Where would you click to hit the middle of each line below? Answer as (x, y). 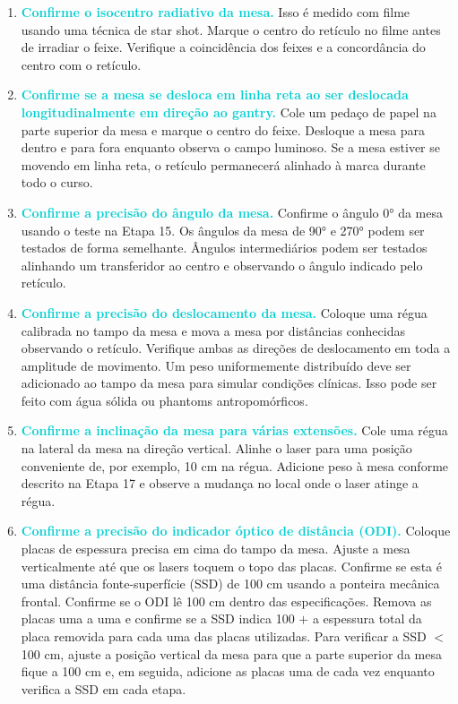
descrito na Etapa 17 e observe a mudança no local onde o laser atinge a (220, 483)
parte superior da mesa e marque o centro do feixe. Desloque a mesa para (223, 129)
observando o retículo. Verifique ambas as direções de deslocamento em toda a (236, 348)
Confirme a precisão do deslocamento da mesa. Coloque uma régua (224, 312)
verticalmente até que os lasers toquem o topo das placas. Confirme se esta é (231, 566)
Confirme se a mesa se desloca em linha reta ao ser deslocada (215, 94)
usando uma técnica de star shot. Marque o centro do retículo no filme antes (231, 29)
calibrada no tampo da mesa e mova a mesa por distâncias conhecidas (213, 330)
